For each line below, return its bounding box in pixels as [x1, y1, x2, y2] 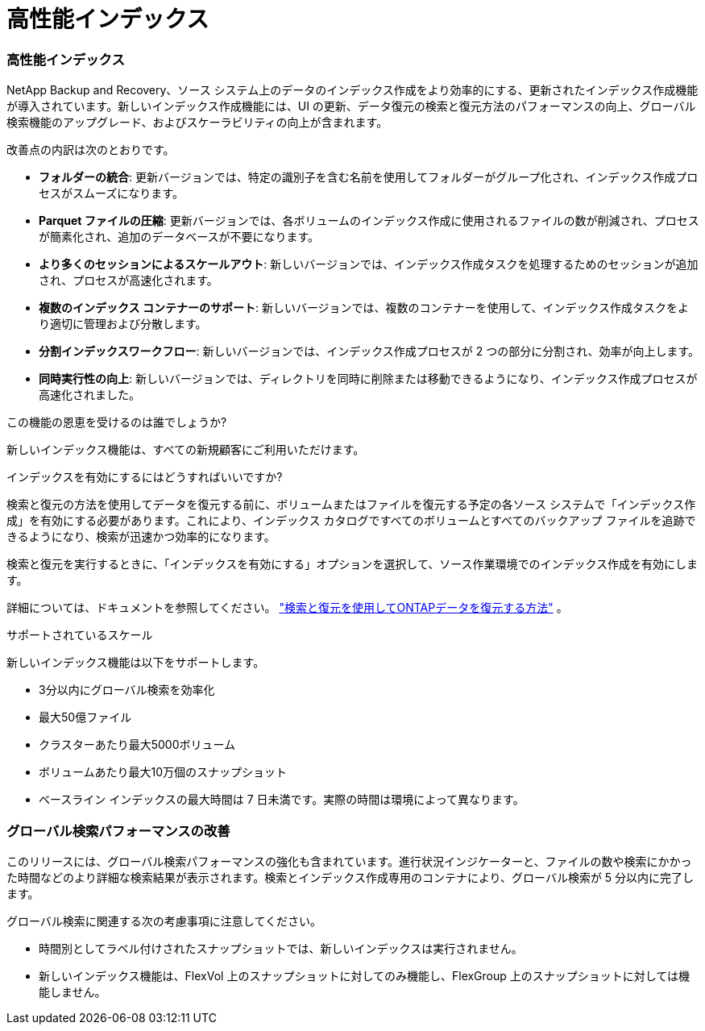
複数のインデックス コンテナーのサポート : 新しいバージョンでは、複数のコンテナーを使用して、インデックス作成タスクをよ [39, 301, 690, 315]
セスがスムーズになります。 [39, 186, 184, 201]
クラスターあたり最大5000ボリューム [39, 738, 236, 752]
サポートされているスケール [6, 628, 153, 642]
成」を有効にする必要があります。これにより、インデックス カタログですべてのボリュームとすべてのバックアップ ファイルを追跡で [6, 513, 696, 528]
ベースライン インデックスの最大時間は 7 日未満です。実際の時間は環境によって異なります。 [39, 792, 525, 807]
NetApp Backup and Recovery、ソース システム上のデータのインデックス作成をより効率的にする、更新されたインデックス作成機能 [6, 83, 699, 98]
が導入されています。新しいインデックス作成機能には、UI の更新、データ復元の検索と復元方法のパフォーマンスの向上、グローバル [6, 99, 696, 114]
